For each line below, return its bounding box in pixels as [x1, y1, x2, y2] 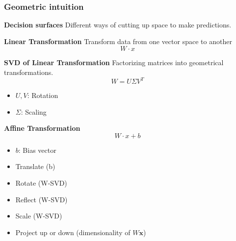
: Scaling [21, 106, 47, 117]
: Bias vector [18, 145, 56, 155]
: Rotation [27, 90, 58, 100]
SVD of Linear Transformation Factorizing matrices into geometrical [4, 57, 224, 68]
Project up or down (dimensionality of [15, 227, 131, 237]
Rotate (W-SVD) [15, 178, 67, 188]
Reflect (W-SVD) [15, 194, 68, 204]
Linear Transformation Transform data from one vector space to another [4, 36, 232, 46]
